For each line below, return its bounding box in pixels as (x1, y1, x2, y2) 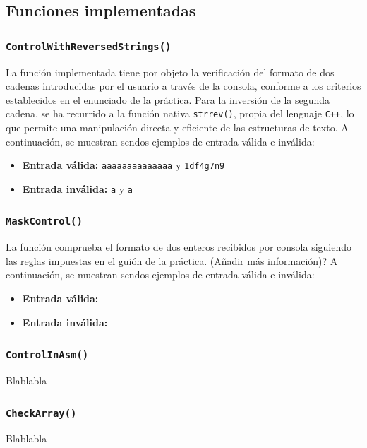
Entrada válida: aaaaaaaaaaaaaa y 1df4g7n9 (22, 158, 225, 172)
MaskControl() (6, 216, 83, 228)
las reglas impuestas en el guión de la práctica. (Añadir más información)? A (6, 253, 338, 268)
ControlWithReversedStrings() (6, 40, 172, 52)
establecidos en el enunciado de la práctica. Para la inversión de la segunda (6, 92, 330, 107)
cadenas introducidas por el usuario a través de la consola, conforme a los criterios (6, 78, 361, 93)
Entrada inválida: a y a (22, 181, 133, 196)
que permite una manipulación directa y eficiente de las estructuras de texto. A (6, 120, 349, 134)
